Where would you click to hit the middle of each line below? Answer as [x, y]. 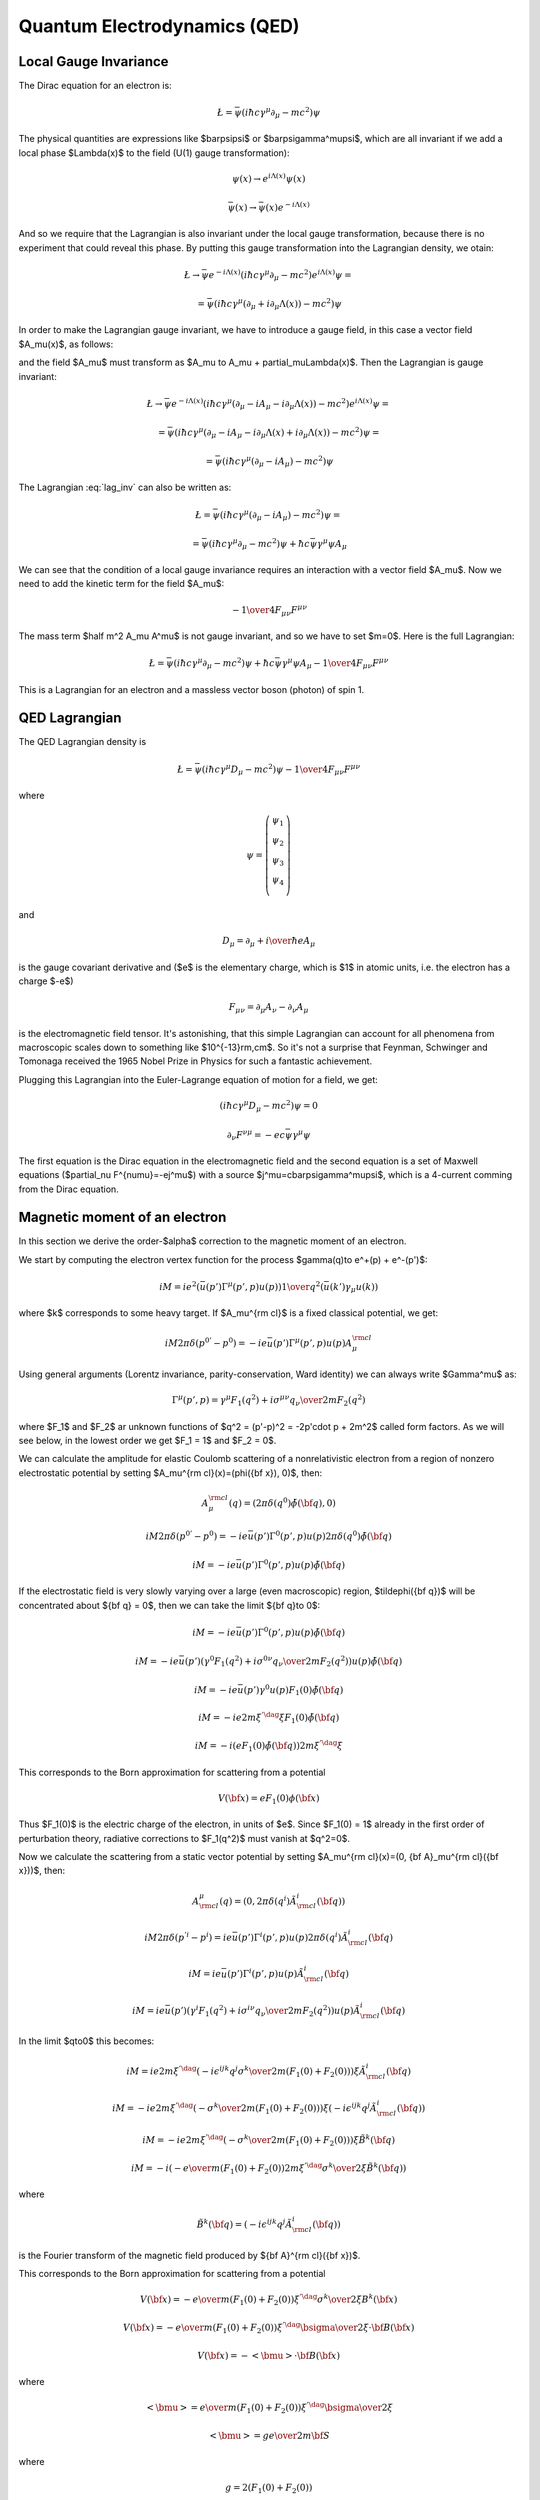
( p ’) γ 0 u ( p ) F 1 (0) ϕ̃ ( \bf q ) [293, 1690]
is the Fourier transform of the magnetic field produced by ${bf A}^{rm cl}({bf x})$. [189, 2255]
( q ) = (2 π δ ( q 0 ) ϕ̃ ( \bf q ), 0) [282, 1502]
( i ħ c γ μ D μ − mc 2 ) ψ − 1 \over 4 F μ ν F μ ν [281, 769]
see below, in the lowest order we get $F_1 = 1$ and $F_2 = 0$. [147, 1440]
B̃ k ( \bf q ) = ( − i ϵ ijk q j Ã [244, 2223]
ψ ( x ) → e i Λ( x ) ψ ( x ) [268, 178]
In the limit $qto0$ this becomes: [86, 2041]
